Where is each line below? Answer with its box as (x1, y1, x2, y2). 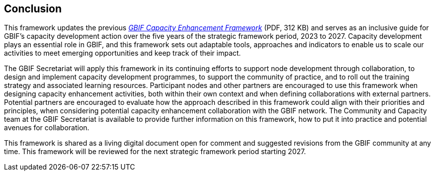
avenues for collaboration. (4, 123, 89, 132)
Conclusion (4, 2, 62, 15)
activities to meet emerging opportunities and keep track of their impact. (4, 49, 241, 58)
